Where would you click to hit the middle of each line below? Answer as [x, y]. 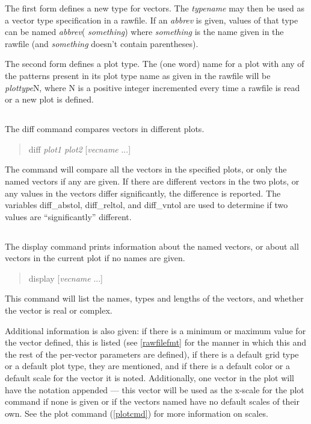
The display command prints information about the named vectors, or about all [152, 246]
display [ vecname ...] [66, 278]
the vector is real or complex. [59, 310]
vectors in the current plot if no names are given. [95, 258]
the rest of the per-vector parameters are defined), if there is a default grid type [152, 354]
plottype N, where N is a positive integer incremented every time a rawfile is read [152, 87]
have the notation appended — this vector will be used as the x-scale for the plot [155, 389]
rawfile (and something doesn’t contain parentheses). [102, 43]
